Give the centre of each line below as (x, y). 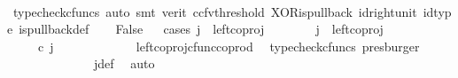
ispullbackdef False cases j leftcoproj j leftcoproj (201, 29)
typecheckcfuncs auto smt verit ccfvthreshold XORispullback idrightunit (215, 11)
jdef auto (124, 63)
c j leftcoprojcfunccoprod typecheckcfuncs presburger (229, 46)
